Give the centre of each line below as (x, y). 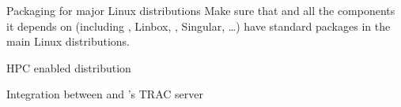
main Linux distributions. (68, 41)
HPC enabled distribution (69, 67)
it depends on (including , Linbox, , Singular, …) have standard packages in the (199, 26)
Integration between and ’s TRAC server (105, 94)
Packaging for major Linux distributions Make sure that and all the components (201, 10)
